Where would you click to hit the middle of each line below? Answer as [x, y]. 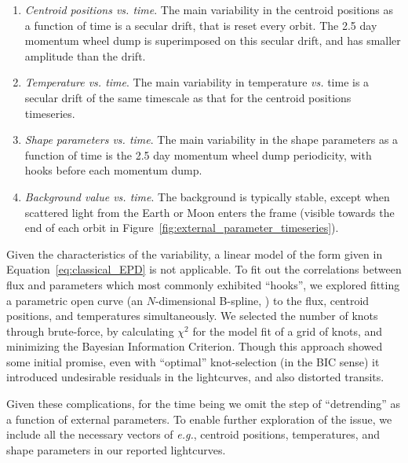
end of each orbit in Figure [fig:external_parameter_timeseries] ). [182, 228]
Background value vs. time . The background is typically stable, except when [207, 196]
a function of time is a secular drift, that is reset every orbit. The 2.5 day [201, 25]
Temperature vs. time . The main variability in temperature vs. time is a [197, 82]
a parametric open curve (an [75, 300]
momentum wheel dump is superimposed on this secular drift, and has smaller [213, 40]
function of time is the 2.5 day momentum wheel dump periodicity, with [198, 154]
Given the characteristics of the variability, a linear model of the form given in [195, 254]
